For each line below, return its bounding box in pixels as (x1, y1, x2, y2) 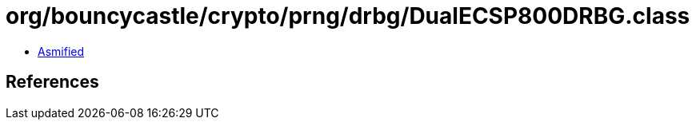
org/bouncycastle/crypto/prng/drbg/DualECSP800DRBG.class (6, 2, 690, 30)
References (6, 72, 99, 93)
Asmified (38, 44, 85, 58)
